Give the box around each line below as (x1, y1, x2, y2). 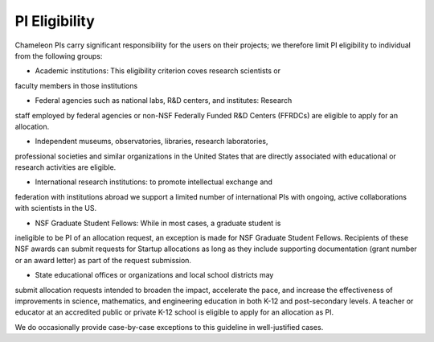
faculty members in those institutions (14, 80, 138, 90)
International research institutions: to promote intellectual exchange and (35, 177, 273, 187)
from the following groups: (14, 51, 103, 60)
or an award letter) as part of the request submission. (14, 255, 192, 265)
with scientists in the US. (14, 204, 96, 213)
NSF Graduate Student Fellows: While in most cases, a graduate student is (35, 218, 281, 228)
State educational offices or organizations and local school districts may (35, 270, 274, 280)
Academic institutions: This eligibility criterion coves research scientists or (35, 66, 281, 76)
